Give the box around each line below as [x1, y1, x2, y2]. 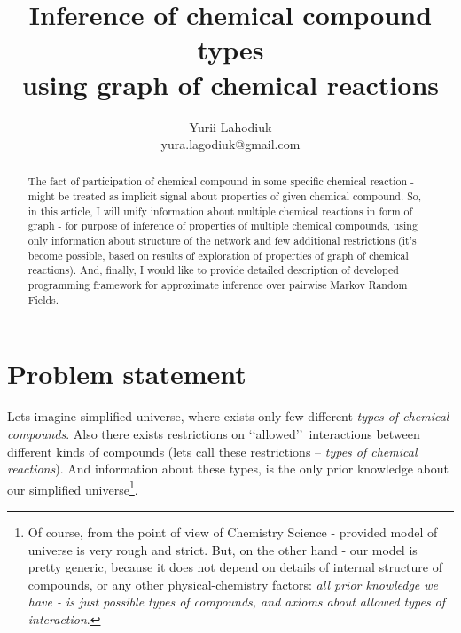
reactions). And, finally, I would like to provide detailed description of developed [27, 262, 399, 277]
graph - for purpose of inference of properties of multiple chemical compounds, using [27, 218, 418, 233]
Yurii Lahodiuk [189, 117, 272, 136]
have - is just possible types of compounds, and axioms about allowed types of [27, 592, 446, 611]
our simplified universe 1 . [7, 477, 138, 498]
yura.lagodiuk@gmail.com [160, 135, 301, 153]
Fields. [27, 292, 59, 307]
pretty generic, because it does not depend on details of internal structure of [27, 558, 442, 576]
